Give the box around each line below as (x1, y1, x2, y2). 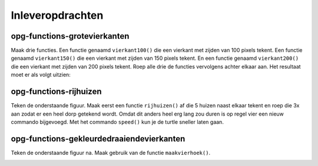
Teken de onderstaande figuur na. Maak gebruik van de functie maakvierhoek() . (11, 149, 211, 156)
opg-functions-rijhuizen (11, 87, 102, 97)
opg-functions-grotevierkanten (11, 31, 130, 41)
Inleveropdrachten (11, 9, 104, 22)
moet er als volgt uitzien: (11, 71, 71, 79)
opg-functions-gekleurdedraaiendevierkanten (11, 134, 185, 144)
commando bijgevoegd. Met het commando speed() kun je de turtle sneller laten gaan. (11, 118, 224, 126)
